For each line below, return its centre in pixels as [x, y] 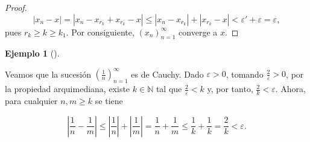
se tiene [109, 101]
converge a [198, 32]
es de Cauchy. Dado [167, 74]
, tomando [245, 74]
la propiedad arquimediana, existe [68, 89]
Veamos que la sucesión [48, 74]
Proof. [16, 7]
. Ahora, [290, 89]
